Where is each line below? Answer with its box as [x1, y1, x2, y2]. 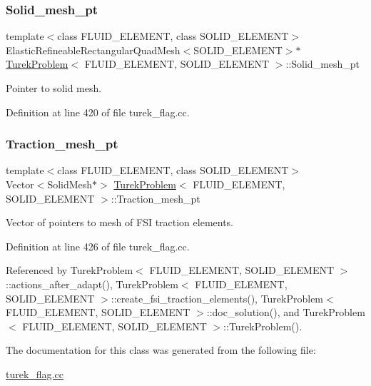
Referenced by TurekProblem [6, 263, 133, 278]
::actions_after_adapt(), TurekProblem [6, 276, 178, 291]
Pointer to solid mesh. [6, 81, 102, 95]
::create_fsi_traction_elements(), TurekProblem [111, 290, 324, 305]
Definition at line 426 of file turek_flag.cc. [6, 238, 190, 253]
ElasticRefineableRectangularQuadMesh [6, 42, 181, 57]
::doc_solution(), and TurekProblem [206, 305, 365, 320]
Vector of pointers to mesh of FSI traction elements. [6, 215, 234, 230]
